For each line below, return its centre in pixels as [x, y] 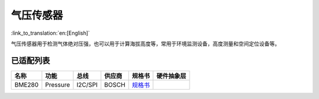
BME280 [27, 84]
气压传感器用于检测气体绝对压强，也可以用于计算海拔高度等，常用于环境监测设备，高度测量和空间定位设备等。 [145, 44]
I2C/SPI [87, 84]
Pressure [58, 84]
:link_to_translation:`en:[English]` [51, 33]
